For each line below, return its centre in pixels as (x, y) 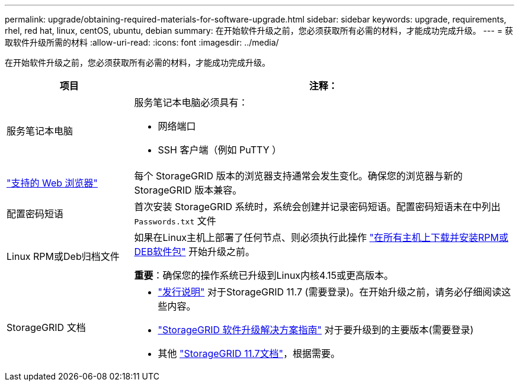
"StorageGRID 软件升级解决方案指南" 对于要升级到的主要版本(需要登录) (316, 330)
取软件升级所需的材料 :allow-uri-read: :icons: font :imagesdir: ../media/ (142, 42)
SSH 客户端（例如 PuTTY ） (220, 150)
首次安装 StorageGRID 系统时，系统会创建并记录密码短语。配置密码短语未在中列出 (317, 207)
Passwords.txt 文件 (175, 221)
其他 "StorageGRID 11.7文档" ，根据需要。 (249, 353)
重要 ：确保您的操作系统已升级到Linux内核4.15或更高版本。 (264, 275)
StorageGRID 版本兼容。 (188, 190)
